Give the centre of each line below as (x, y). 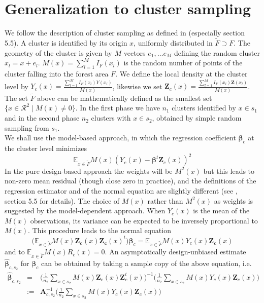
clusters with (111, 118)
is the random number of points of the (183, 63)
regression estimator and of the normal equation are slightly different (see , (121, 191)
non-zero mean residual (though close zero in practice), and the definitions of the (130, 181)
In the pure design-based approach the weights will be (89, 171)
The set (16, 98)
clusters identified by (204, 108)
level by (16, 86)
